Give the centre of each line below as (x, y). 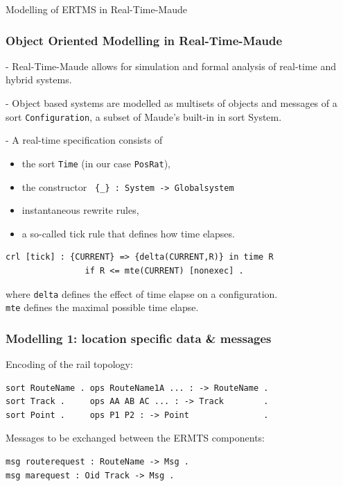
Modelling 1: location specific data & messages (139, 338)
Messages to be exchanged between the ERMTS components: (135, 438)
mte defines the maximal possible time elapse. (102, 307)
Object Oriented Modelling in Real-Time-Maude (144, 40)
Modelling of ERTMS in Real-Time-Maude (96, 9)
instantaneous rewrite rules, (80, 210)
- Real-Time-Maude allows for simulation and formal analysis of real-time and (171, 66)
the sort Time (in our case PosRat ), (96, 163)
